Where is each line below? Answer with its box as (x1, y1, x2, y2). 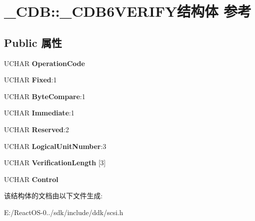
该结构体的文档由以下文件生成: (4, 190, 103, 201)
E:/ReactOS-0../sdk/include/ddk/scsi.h (4, 207, 123, 217)
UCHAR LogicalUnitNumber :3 (4, 141, 107, 151)
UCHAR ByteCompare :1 (4, 91, 85, 101)
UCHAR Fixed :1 (4, 74, 57, 85)
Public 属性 (4, 35, 62, 50)
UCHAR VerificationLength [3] (4, 157, 106, 168)
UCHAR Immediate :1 (4, 108, 74, 118)
